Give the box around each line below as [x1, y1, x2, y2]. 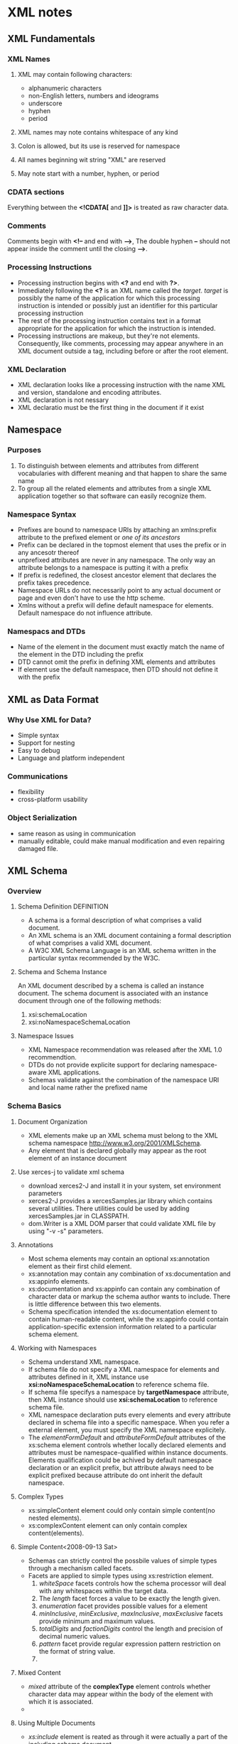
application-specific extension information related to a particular [28, 1322, 217, 1331]
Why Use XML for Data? [7, 714, 92, 724]
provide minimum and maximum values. [38, 1617, 156, 1625]
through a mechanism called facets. [28, 1563, 134, 1573]
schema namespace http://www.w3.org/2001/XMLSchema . [28, 1138, 202, 1147]
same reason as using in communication [17, 829, 136, 837]
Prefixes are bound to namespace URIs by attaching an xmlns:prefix [17, 526, 217, 534]
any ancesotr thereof [17, 549, 80, 557]
